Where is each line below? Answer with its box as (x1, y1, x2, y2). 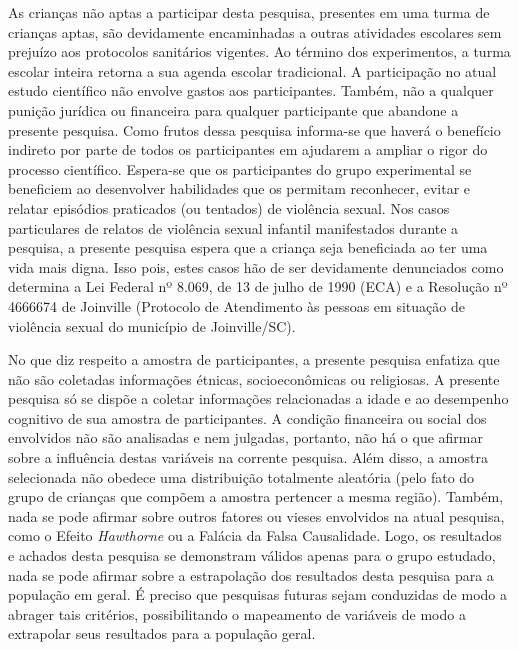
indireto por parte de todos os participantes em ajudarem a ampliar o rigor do (8, 139, 488, 160)
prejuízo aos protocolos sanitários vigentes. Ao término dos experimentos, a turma (8, 41, 511, 62)
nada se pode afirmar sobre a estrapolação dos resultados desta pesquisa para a (8, 564, 494, 585)
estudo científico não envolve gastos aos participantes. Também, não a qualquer (8, 80, 494, 101)
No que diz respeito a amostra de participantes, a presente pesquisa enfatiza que (8, 349, 500, 370)
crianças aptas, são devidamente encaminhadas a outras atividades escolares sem (8, 21, 502, 42)
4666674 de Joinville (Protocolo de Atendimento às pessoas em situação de (8, 295, 465, 316)
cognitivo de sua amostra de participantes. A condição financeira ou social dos (8, 407, 487, 428)
